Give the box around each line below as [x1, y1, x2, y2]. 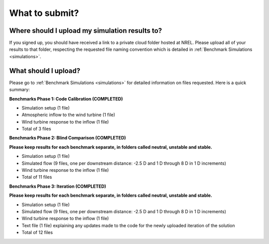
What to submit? [9, 7, 79, 18]
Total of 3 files [21, 126, 51, 132]
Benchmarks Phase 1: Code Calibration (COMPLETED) [9, 96, 123, 102]
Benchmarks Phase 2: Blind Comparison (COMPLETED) [9, 135, 127, 141]
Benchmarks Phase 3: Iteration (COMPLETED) [9, 183, 107, 189]
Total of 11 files [21, 174, 52, 180]
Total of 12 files [21, 230, 53, 236]
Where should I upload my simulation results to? [9, 26, 162, 35]
